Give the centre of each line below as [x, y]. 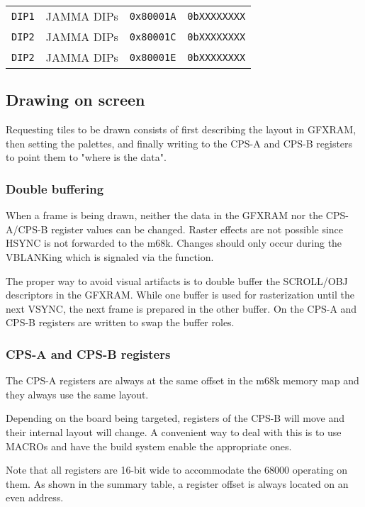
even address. [35, 497]
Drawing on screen [75, 100]
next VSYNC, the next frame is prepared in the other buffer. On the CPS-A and [181, 308]
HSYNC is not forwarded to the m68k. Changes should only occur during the [174, 243]
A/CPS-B [27, 229]
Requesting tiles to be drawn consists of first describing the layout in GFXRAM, [181, 129]
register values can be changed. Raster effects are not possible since [197, 229]
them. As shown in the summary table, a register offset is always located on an [177, 483]
